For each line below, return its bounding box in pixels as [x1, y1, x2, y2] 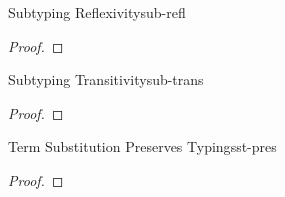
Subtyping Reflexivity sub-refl [8, 2, 186, 22]
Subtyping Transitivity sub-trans [8, 69, 204, 90]
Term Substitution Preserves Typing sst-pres [8, 136, 277, 157]
